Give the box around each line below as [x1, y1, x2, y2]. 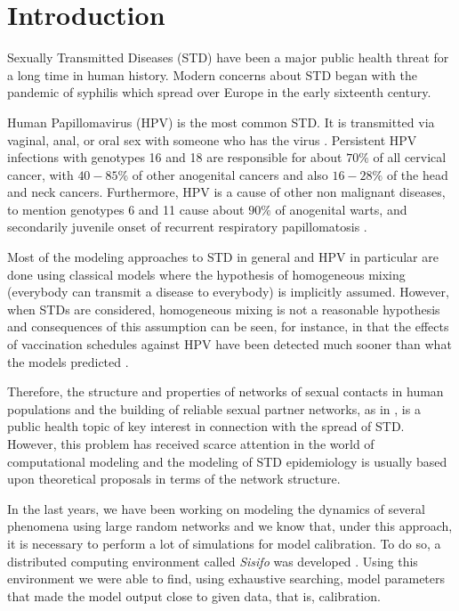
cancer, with [7, 165, 74, 183]
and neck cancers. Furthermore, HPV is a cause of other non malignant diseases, [7, 183, 446, 201]
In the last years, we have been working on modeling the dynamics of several [7, 499, 425, 517]
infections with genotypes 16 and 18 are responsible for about [7, 148, 342, 167]
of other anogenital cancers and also [132, 165, 328, 183]
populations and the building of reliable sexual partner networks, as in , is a [7, 399, 421, 418]
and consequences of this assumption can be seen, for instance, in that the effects [7, 317, 449, 336]
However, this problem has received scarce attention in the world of [7, 435, 374, 452]
